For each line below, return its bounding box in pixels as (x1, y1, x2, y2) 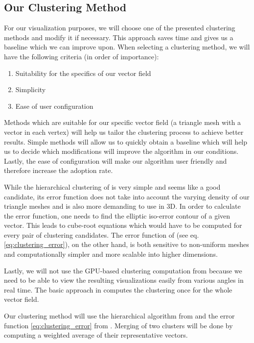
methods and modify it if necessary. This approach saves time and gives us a (4, 32, 233, 42)
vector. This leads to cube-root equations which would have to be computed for (4, 220, 242, 230)
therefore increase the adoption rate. (4, 165, 113, 175)
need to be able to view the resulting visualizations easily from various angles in (4, 275, 244, 285)
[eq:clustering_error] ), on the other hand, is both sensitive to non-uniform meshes (4, 239, 249, 249)
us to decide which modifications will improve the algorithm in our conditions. (4, 146, 239, 156)
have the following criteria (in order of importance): (4, 51, 159, 61)
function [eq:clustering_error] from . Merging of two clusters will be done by (4, 320, 233, 330)
